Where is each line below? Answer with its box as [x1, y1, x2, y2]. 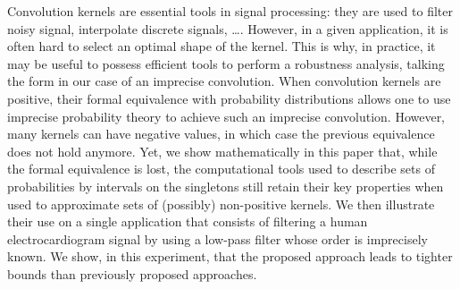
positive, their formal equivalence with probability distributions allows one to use [7, 89, 451, 107]
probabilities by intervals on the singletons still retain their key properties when [7, 176, 444, 195]
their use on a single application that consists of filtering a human [7, 212, 368, 231]
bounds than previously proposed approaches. [7, 264, 257, 283]
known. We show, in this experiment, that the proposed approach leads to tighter [7, 247, 453, 266]
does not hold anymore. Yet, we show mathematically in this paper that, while [7, 141, 438, 160]
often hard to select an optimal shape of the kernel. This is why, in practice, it [7, 37, 436, 55]
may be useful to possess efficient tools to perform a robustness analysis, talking [7, 54, 445, 72]
